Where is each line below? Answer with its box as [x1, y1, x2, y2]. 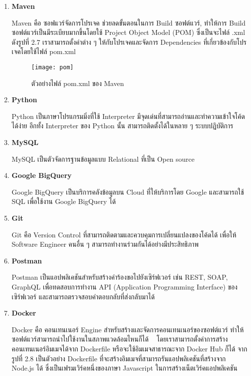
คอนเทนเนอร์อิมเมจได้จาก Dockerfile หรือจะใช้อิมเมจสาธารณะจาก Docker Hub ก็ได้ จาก [11, 343, 248, 353]
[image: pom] [31, 63, 74, 71]
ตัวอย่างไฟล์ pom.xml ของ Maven [31, 78, 124, 88]
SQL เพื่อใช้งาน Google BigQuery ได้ [11, 196, 116, 206]
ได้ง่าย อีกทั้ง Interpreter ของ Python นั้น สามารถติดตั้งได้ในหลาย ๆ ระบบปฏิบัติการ [11, 120, 233, 131]
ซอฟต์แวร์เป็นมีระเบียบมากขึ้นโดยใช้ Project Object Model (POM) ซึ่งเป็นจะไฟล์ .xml [11, 27, 245, 37]
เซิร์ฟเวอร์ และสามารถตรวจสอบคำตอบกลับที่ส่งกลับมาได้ [11, 291, 155, 301]
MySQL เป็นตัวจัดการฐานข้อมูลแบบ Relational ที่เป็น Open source [11, 153, 195, 164]
